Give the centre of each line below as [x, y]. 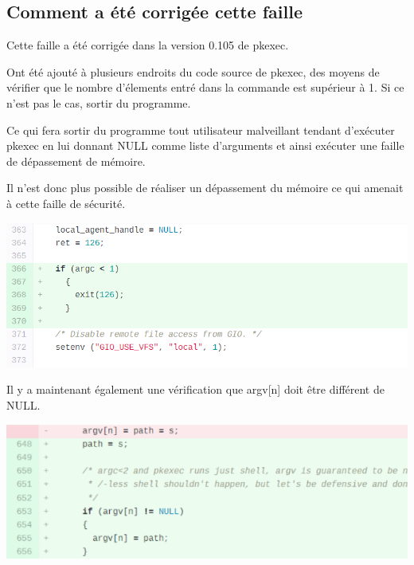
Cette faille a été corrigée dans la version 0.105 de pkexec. [148, 45]
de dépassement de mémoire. [76, 161]
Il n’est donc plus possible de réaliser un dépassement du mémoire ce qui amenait [205, 188]
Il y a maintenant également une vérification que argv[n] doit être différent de [195, 389]
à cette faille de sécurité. [66, 203]
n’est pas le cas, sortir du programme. [99, 102]
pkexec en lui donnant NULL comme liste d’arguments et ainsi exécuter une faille [205, 145]
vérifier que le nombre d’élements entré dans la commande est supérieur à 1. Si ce [205, 87]
